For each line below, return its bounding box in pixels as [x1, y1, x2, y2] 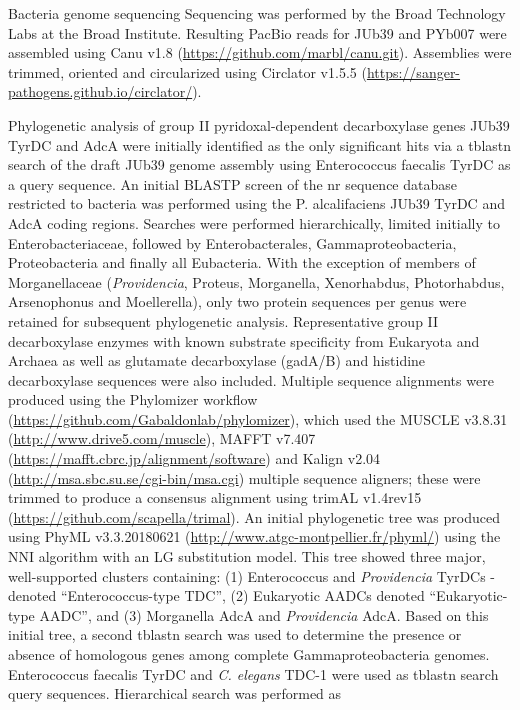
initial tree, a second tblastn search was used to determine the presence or [8, 624, 462, 645]
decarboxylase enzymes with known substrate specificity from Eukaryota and [8, 330, 480, 351]
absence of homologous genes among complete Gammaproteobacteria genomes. [8, 644, 490, 664]
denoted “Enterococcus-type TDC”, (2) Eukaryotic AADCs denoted [8, 585, 425, 606]
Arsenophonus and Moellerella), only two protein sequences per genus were [8, 291, 467, 312]
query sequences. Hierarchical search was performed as [8, 683, 342, 704]
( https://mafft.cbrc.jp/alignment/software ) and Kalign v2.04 [8, 448, 381, 469]
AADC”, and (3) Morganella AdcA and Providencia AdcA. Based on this [39, 604, 489, 625]
